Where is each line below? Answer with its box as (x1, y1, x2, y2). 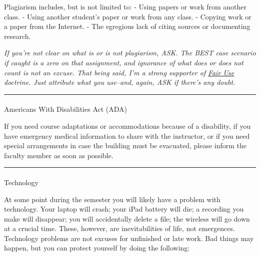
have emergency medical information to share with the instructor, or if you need (4, 130, 250, 141)
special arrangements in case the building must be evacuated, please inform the (4, 140, 247, 151)
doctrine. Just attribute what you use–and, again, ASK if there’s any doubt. (4, 77, 235, 87)
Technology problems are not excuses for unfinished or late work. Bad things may (4, 233, 254, 243)
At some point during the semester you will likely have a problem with (4, 194, 220, 204)
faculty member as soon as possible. (4, 150, 113, 160)
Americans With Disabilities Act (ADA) (4, 104, 127, 114)
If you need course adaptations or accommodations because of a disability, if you (4, 120, 251, 131)
